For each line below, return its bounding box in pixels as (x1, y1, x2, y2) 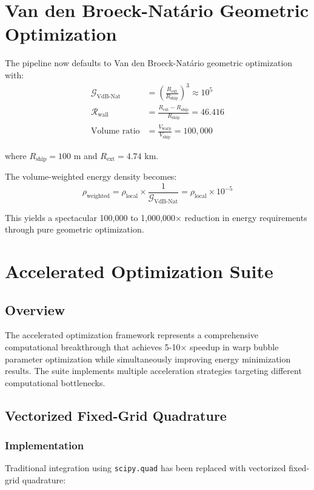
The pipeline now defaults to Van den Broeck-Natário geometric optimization (5, 56, 293, 69)
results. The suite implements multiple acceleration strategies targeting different (5, 364, 302, 377)
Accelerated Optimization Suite (5, 258, 273, 283)
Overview (5, 300, 65, 319)
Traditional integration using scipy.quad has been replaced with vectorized (5, 461, 286, 474)
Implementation (5, 438, 84, 453)
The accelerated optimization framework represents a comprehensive (5, 328, 259, 341)
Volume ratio (91, 127, 140, 136)
